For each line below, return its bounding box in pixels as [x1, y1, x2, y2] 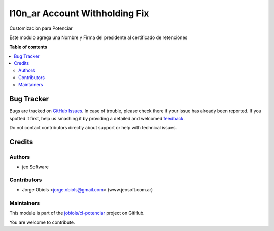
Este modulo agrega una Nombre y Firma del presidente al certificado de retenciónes [9, 34, 188, 41]
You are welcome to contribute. [9, 219, 75, 225]
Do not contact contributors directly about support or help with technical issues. [9, 124, 177, 130]
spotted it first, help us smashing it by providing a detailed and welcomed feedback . [9, 115, 185, 121]
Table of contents [9, 44, 48, 50]
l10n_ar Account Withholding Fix [9, 8, 149, 19]
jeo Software [22, 164, 49, 170]
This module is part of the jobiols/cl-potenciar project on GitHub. [9, 210, 145, 216]
